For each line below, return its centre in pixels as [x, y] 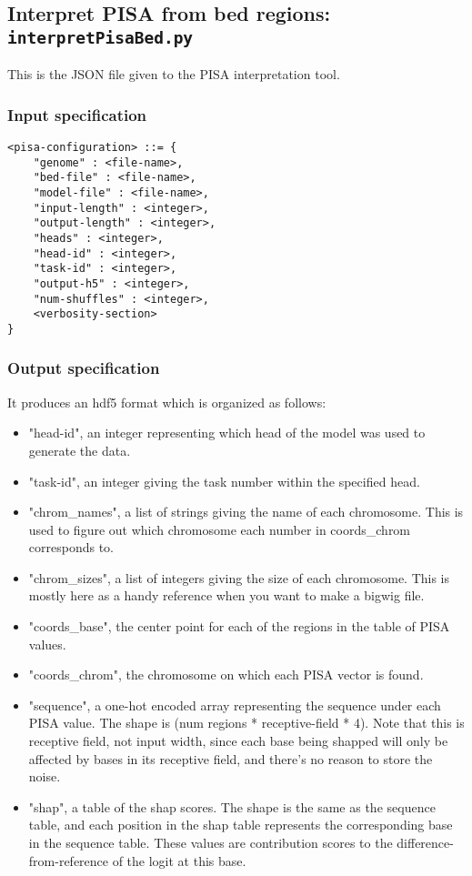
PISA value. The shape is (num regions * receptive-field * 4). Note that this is [246, 723]
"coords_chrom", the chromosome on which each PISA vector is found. [226, 675]
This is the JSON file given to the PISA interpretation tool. [174, 74]
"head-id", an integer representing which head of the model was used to [227, 433]
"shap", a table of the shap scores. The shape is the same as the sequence [232, 806]
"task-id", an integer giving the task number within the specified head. [224, 481]
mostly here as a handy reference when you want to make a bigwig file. [226, 595]
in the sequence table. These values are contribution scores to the [211, 843]
